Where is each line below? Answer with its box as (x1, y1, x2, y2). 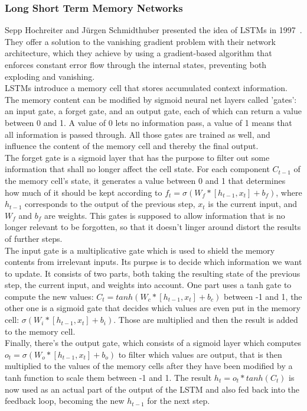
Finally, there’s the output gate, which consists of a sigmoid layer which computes (5, 336, 301, 349)
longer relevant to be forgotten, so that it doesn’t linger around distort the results (5, 221, 301, 233)
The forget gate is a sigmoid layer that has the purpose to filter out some (5, 151, 270, 163)
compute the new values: (5, 290, 94, 302)
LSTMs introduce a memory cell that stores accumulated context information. (5, 82, 288, 94)
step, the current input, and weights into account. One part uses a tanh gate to (5, 279, 292, 291)
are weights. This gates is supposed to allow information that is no (44, 209, 285, 221)
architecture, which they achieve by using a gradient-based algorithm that (5, 47, 272, 59)
